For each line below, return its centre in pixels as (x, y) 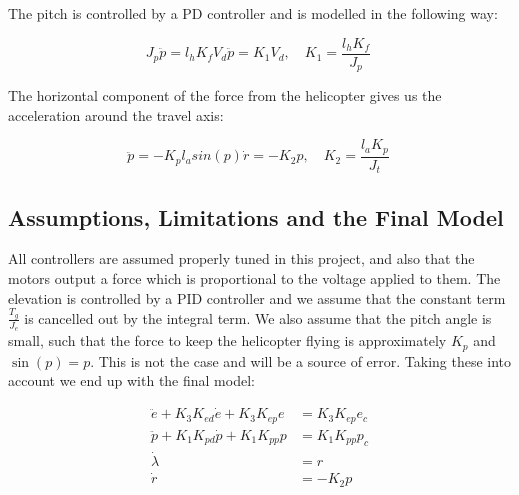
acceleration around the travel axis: (116, 114)
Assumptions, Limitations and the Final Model (256, 216)
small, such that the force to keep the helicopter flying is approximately (227, 340)
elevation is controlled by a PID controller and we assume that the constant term (257, 297)
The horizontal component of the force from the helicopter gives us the (225, 95)
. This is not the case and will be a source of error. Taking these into (301, 360)
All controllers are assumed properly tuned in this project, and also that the (241, 258)
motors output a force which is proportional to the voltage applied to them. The (254, 278)
